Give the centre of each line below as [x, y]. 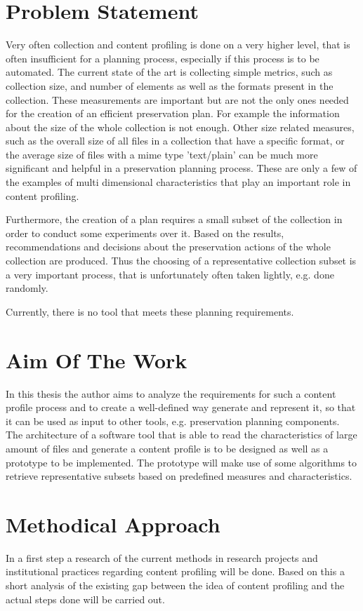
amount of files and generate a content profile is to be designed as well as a [167, 448]
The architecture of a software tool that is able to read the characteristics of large [181, 435]
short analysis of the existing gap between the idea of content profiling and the [175, 585]
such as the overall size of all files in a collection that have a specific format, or [175, 141]
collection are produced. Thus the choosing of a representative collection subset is [181, 261]
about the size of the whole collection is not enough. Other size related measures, [180, 127]
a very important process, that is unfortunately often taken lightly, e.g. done [170, 274]
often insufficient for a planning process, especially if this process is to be [163, 58]
